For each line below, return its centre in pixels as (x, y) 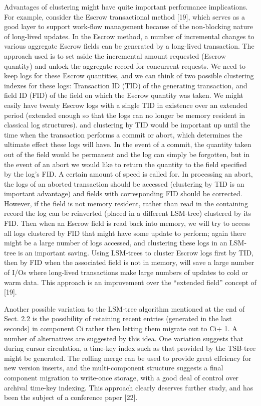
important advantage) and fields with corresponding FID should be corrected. (123, 193)
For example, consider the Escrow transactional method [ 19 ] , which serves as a (124, 16)
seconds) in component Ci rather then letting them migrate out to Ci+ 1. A (121, 328)
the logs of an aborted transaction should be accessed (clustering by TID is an (124, 183)
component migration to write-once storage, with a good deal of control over (121, 377)
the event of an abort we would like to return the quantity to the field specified (125, 164)
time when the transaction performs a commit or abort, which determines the (123, 134)
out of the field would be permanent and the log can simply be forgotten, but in (127, 154)
